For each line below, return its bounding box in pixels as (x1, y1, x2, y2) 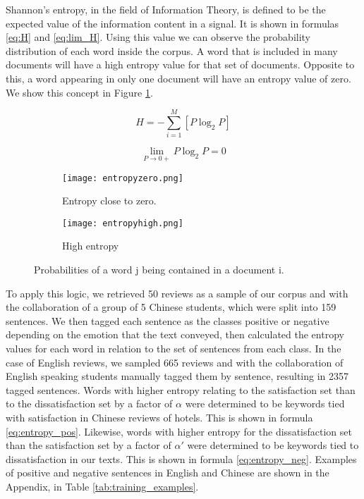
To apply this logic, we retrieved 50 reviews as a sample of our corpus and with (6, 285, 348, 300)
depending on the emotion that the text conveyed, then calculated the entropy (6, 327, 344, 342)
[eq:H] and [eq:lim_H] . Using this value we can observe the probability (6, 30, 311, 44)
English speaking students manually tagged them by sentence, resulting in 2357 (6, 369, 349, 383)
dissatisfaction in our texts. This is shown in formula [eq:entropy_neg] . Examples (6, 451, 357, 466)
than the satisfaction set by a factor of (6, 438, 171, 452)
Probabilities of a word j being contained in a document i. (34, 262, 284, 276)
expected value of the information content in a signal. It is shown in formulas (6, 16, 339, 30)
